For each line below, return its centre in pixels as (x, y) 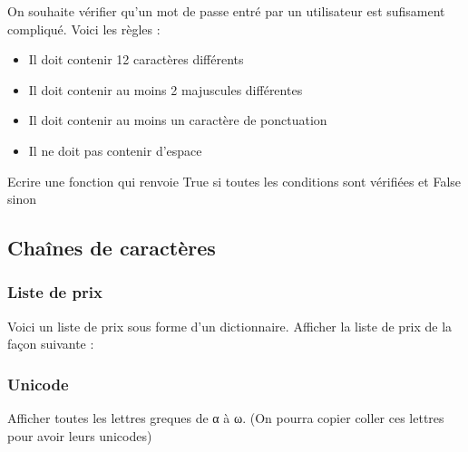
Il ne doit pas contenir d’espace (115, 150)
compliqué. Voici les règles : (84, 29)
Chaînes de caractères (112, 248)
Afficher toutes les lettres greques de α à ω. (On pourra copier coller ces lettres (226, 418)
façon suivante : (51, 344)
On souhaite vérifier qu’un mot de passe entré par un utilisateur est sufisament (226, 11)
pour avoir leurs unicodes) (80, 435)
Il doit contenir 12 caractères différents (136, 59)
